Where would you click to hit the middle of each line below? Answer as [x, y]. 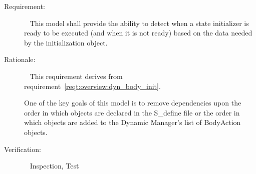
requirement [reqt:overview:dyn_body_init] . [92, 86]
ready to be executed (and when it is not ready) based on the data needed [138, 33]
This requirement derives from [76, 76]
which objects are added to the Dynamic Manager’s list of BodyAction [133, 122]
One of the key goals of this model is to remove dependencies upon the [133, 103]
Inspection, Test [54, 166]
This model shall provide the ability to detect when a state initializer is [139, 23]
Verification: [23, 149]
